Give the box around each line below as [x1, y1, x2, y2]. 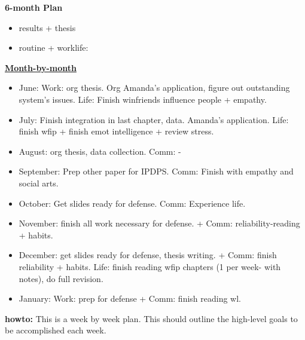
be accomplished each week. [5, 324, 106, 336]
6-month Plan [5, 1, 63, 13]
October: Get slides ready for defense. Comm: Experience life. [19, 197, 246, 209]
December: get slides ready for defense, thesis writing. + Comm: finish [19, 249, 277, 261]
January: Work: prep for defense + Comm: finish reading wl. [19, 292, 241, 305]
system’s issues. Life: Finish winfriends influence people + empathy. [19, 93, 267, 105]
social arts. [19, 176, 59, 189]
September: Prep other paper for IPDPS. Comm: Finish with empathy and [19, 165, 294, 177]
